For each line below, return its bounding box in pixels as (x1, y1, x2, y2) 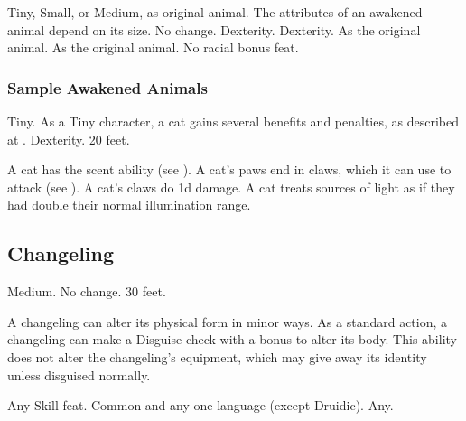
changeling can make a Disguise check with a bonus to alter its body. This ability (7, 330, 457, 349)
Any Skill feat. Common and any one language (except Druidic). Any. (7, 396, 394, 415)
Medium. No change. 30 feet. (7, 282, 166, 301)
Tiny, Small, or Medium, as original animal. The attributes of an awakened (7, 3, 423, 21)
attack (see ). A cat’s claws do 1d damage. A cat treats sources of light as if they (7, 177, 455, 196)
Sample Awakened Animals (7, 76, 208, 98)
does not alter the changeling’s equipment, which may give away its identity (7, 347, 427, 366)
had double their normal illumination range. (7, 195, 251, 214)
